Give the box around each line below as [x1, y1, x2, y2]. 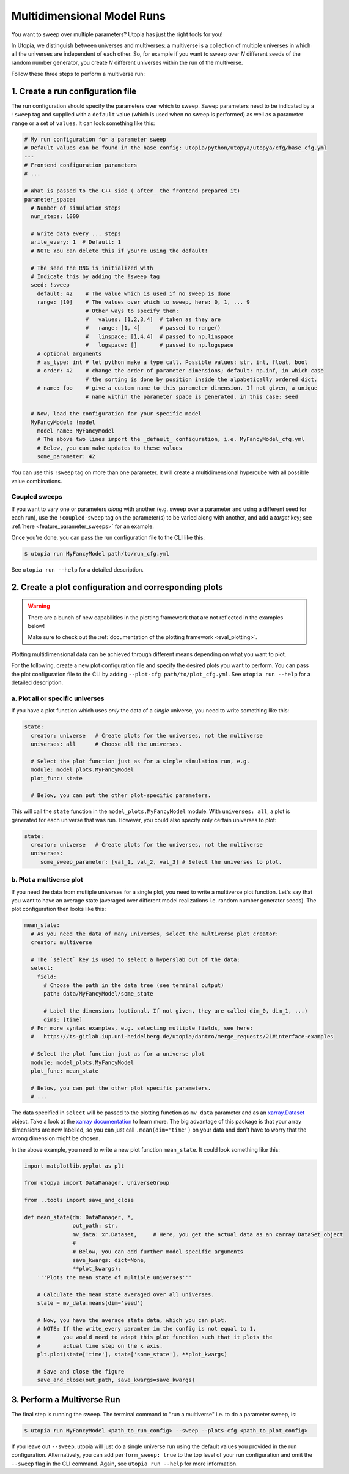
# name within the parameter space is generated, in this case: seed [85, 393, 299, 400]
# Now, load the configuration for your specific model [31, 410, 202, 417]
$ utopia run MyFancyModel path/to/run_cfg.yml [24, 550, 169, 557]
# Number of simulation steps [31, 204, 122, 211]
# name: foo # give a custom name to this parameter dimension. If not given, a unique [37, 385, 318, 391]
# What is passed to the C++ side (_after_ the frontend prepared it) [24, 187, 241, 194]
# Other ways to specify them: [85, 307, 180, 314]
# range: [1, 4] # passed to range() [85, 325, 221, 331]
